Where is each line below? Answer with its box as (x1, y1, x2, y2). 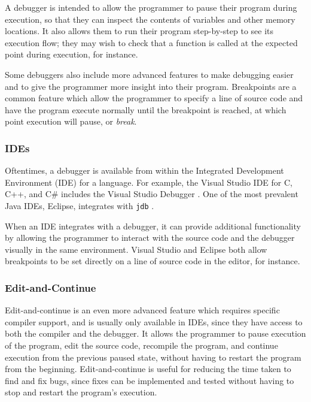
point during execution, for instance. (5, 48, 138, 61)
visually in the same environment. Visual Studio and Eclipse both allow (5, 243, 267, 255)
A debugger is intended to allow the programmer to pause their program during (5, 1, 297, 13)
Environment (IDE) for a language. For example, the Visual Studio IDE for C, (5, 176, 292, 188)
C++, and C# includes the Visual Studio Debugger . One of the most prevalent (5, 188, 298, 200)
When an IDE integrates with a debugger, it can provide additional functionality (5, 219, 301, 232)
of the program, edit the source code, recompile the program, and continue (5, 338, 278, 351)
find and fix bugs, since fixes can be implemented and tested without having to (5, 374, 294, 386)
